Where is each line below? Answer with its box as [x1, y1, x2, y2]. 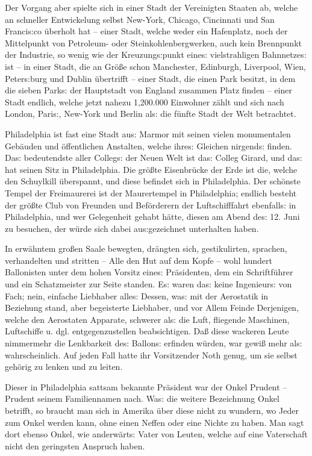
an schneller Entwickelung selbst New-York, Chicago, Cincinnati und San [5, 13, 275, 25]
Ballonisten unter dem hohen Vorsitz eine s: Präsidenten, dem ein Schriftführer [5, 266, 293, 278]
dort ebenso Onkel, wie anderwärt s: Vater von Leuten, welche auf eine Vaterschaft [5, 428, 308, 440]
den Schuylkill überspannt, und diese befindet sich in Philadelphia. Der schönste [5, 175, 301, 187]
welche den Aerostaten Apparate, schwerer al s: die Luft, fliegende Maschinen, [5, 313, 290, 325]
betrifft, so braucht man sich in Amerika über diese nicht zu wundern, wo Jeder [5, 404, 299, 416]
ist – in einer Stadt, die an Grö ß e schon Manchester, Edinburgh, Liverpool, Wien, [5, 60, 306, 72]
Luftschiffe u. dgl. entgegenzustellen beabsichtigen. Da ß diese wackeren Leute [5, 325, 289, 337]
